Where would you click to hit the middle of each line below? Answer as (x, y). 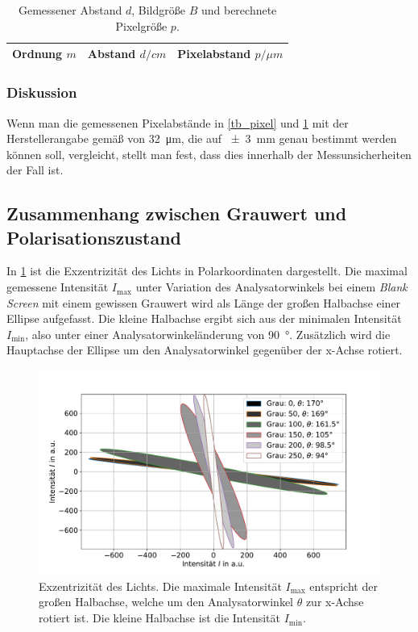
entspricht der (344, 586)
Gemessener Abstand (70, 10)
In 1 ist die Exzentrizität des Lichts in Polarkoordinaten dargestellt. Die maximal (207, 271)
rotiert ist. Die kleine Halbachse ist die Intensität (160, 618)
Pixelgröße (141, 25)
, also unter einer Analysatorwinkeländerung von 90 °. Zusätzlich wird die (208, 334)
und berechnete (239, 10)
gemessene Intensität (58, 287)
